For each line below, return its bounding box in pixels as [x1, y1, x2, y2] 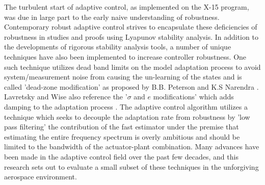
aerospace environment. [4, 171, 77, 182]
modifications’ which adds [153, 91, 234, 102]
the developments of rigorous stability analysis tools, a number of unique [4, 41, 231, 52]
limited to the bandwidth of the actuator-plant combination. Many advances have [4, 141, 259, 152]
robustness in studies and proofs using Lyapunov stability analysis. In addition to [4, 31, 258, 42]
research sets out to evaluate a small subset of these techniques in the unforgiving [4, 161, 259, 172]
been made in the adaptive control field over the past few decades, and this [4, 151, 238, 162]
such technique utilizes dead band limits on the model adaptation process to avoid [4, 61, 261, 72]
